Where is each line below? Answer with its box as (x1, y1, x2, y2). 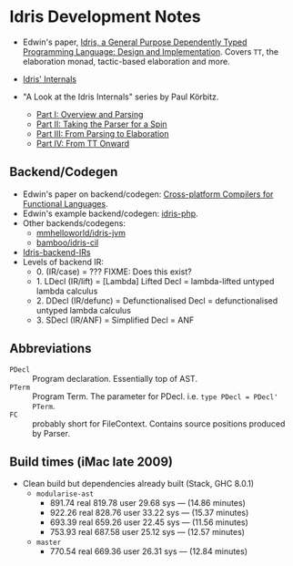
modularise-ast (35, 489, 94, 499)
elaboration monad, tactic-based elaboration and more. (22, 56, 230, 67)
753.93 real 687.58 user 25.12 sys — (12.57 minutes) (49, 527, 246, 538)
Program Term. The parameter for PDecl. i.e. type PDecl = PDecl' (32, 390, 279, 402)
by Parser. (32, 427, 71, 438)
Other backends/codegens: (22, 217, 126, 229)
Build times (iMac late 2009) (9, 454, 173, 469)
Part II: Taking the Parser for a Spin (35, 118, 167, 129)
